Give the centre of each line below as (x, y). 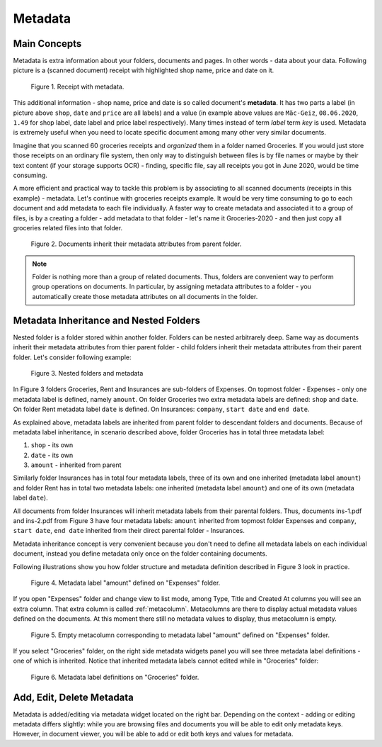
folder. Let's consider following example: (72, 357)
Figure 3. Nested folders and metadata (87, 373)
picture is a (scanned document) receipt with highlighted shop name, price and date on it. (144, 70)
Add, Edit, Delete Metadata (74, 697)
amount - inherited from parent (76, 465)
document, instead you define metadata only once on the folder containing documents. (140, 554)
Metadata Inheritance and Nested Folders (107, 320)
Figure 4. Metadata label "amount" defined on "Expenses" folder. (126, 583)
